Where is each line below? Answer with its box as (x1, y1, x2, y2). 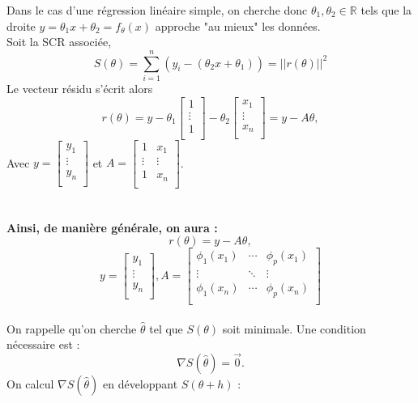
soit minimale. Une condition (222, 320, 366, 337)
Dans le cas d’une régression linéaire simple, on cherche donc (6, 2, 308, 18)
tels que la (360, 2, 412, 18)
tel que (149, 320, 183, 337)
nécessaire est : (6, 336, 80, 353)
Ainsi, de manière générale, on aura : (6, 218, 218, 235)
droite (6, 17, 36, 34)
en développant (102, 375, 178, 392)
